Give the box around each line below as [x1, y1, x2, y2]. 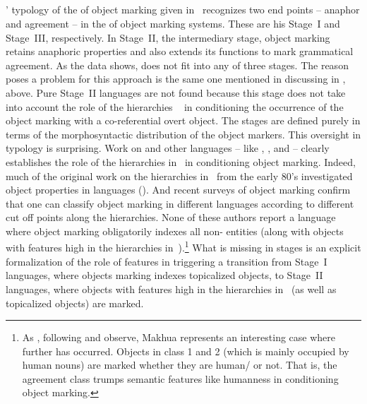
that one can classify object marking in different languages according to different [6, 196, 354, 210]
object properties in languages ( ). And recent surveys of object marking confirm [6, 182, 351, 197]
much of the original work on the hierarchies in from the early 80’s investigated [6, 168, 353, 183]
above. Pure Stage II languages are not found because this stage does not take [6, 85, 346, 100]
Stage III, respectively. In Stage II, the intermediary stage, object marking [6, 30, 330, 44]
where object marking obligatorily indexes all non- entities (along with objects [6, 223, 344, 238]
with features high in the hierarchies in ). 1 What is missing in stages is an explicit [6, 238, 361, 255]
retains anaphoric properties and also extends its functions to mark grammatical [6, 44, 354, 59]
